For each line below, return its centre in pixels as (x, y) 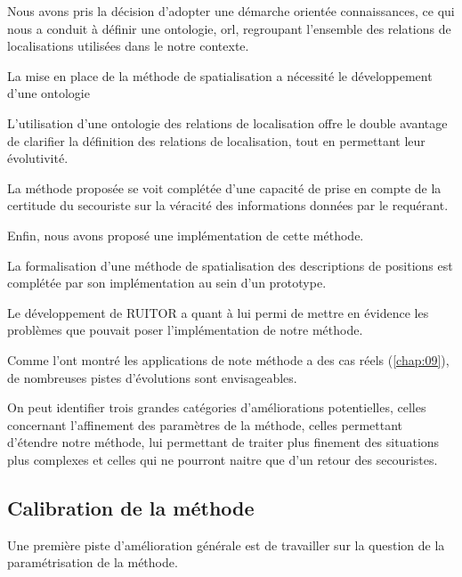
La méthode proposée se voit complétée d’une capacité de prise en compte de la (224, 187)
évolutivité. (38, 158)
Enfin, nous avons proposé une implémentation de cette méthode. (186, 235)
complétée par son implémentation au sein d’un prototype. (167, 283)
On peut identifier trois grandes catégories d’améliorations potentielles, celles (217, 407)
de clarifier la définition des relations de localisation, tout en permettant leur (216, 140)
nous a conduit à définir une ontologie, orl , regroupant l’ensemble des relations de (229, 28)
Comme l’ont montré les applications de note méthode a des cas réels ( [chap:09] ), (228, 359)
